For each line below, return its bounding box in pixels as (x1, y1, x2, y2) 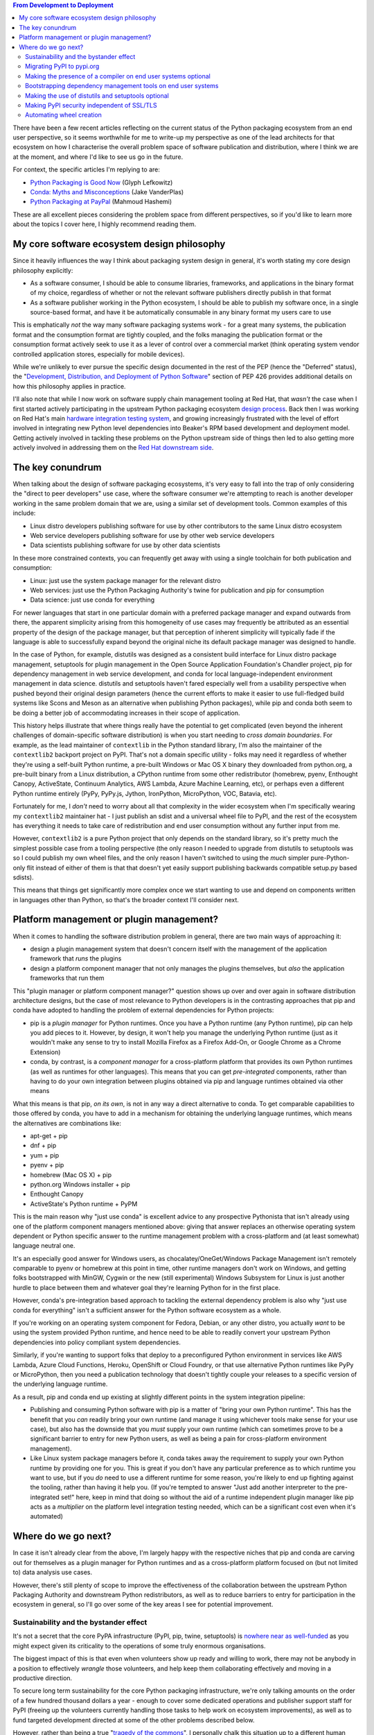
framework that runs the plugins (30, 954, 122, 963)
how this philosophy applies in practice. (12, 382, 126, 390)
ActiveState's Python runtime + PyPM (30, 1199, 138, 1208)
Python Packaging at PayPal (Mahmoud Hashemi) (30, 198, 172, 206)
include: (12, 509, 36, 517)
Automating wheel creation (25, 111, 102, 119)
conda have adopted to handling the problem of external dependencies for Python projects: (12, 1006, 274, 1015)
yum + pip (30, 1151, 60, 1159)
